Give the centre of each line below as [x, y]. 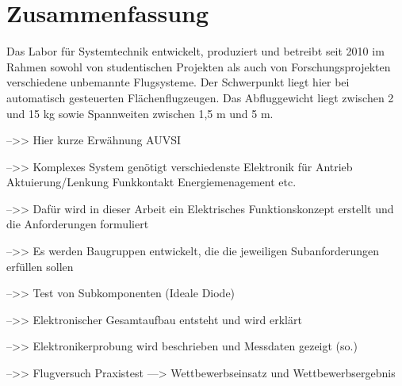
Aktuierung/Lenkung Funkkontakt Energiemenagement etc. [151, 182]
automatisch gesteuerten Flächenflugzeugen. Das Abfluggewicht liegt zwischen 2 [200, 97]
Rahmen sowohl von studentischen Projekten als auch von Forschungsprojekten [199, 66]
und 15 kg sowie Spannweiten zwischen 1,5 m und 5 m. [140, 113]
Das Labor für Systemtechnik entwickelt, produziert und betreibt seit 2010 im [195, 51]
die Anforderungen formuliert [78, 224]
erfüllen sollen [40, 266]
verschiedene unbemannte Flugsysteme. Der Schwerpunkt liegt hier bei [178, 82]
